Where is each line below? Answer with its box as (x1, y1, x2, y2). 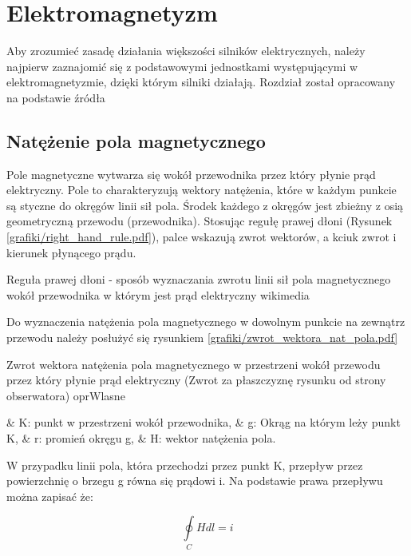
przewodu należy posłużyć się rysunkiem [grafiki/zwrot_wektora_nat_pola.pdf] (6, 329, 398, 346)
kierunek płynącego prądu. (6, 244, 136, 260)
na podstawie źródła (6, 89, 105, 105)
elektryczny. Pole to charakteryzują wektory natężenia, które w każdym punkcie (6, 181, 397, 198)
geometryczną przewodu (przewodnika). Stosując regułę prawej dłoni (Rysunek (6, 212, 393, 229)
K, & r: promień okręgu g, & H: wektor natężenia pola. (6, 430, 276, 447)
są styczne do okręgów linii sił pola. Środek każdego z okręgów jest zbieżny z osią (6, 197, 404, 213)
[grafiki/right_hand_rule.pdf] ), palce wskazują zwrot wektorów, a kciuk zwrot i (6, 228, 397, 245)
